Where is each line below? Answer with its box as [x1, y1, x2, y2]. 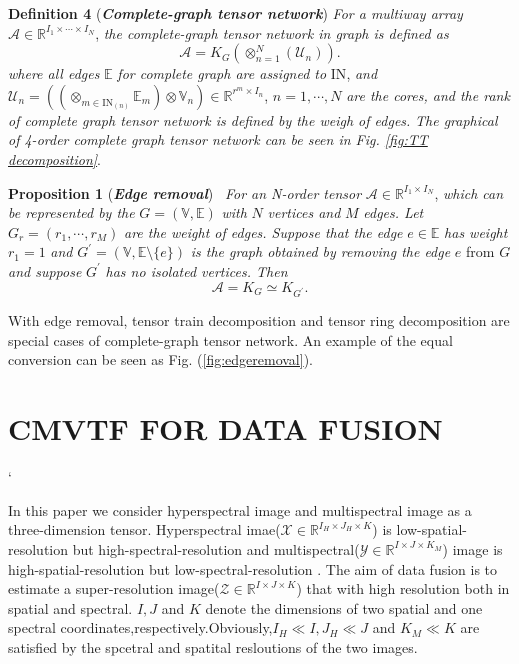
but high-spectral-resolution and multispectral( [72, 538, 360, 559]
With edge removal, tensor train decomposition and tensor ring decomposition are [8, 310, 510, 331]
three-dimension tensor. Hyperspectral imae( [8, 519, 281, 540]
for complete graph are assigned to [117, 63, 327, 84]
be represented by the [8, 202, 135, 223]
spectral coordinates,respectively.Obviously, [8, 617, 273, 638]
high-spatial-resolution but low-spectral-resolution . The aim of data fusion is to [8, 558, 498, 579]
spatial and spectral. [8, 597, 133, 618]
